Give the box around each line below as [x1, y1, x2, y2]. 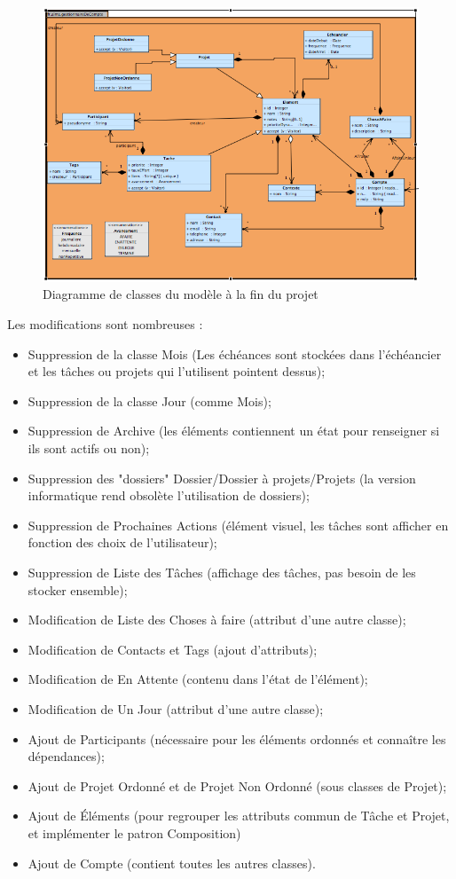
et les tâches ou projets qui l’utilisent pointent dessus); [28, 362, 326, 381]
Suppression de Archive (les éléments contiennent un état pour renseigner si [28, 421, 440, 440]
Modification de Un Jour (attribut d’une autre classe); [28, 699, 324, 718]
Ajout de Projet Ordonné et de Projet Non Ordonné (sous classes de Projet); [28, 776, 447, 795]
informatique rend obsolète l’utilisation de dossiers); [28, 486, 310, 505]
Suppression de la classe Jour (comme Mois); [28, 391, 271, 410]
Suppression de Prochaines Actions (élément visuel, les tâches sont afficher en [28, 515, 449, 534]
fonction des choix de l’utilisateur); [28, 533, 217, 552]
